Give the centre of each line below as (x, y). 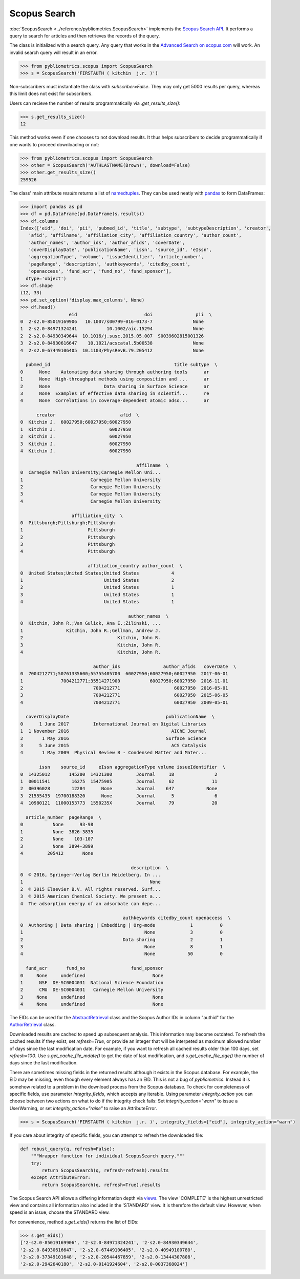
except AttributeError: (61, 1178)
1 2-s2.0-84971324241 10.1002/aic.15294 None (112, 329)
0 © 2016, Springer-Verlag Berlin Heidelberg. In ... (90, 875)
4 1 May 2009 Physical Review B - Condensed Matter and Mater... (113, 753)
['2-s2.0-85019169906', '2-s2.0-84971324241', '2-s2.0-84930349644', (109, 1243)
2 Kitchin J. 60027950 (76, 437)
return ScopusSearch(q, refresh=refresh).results (105, 1170)
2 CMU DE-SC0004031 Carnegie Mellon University (92, 990)
